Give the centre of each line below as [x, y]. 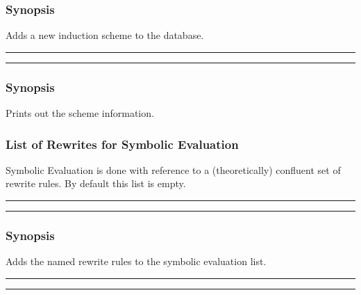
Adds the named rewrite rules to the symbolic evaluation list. [136, 261]
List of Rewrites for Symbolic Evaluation [122, 144]
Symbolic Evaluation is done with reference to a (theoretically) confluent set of [173, 169]
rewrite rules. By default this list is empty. [96, 183]
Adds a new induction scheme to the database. [105, 35]
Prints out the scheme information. [80, 113]
